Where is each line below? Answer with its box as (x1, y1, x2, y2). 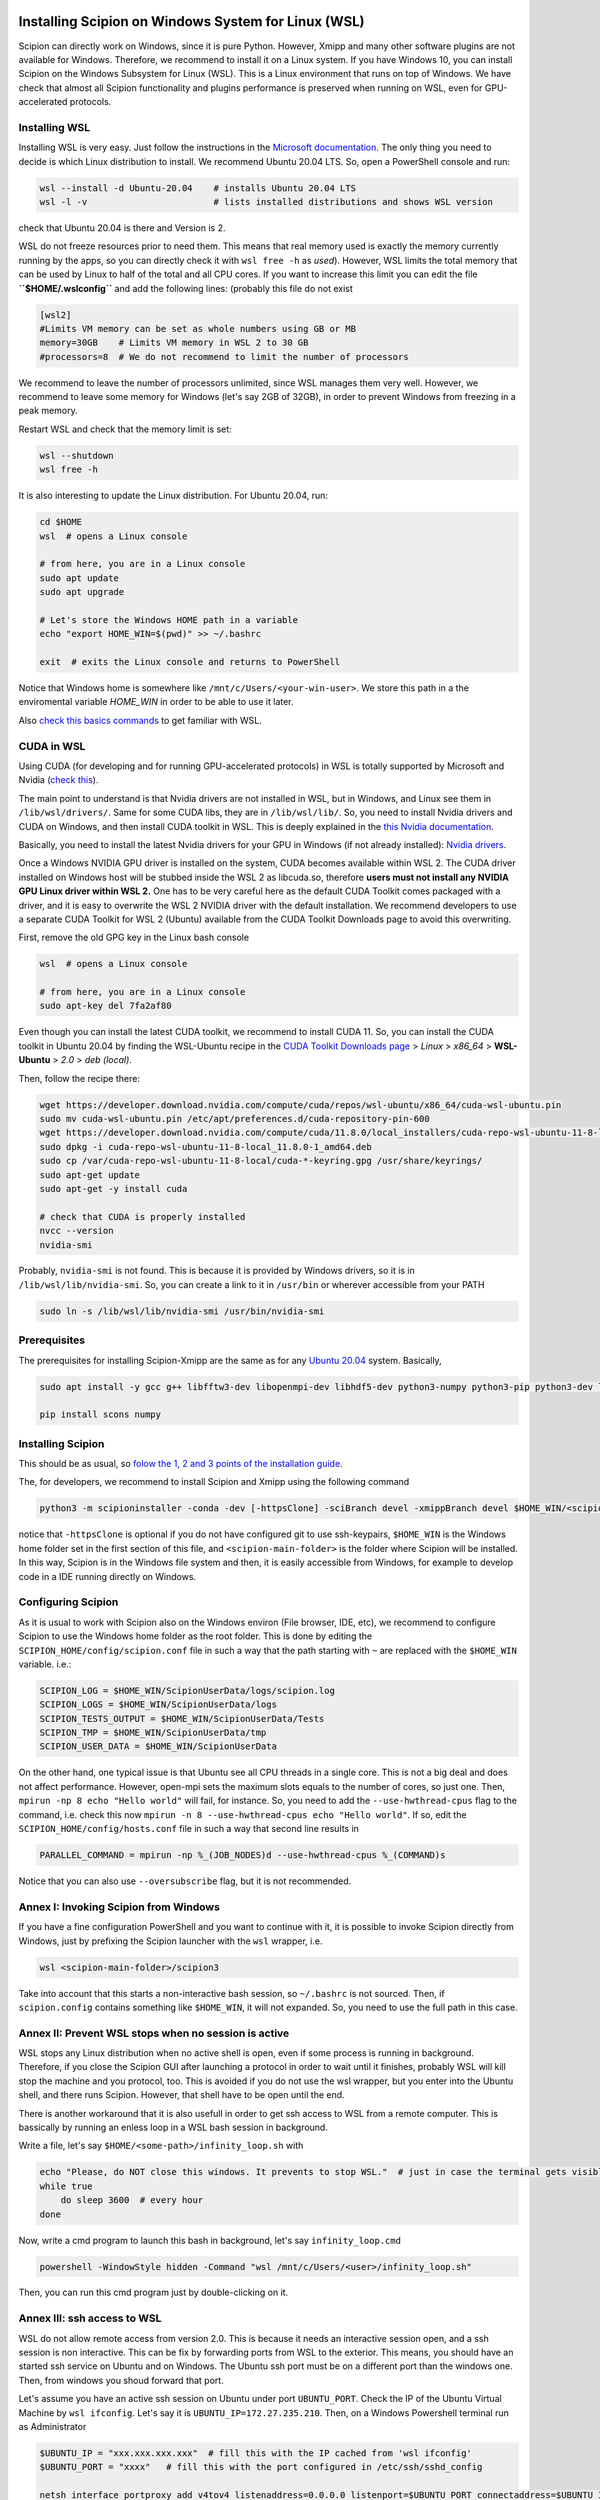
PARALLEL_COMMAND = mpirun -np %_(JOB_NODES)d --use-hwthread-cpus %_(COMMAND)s (39, 1850, 446, 1861)
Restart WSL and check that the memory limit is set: (18, 423, 232, 435)
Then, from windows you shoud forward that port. (18, 2374, 224, 2386)
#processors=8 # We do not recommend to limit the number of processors (39, 351, 409, 362)
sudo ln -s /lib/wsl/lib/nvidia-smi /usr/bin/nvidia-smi (39, 1305, 325, 1317)
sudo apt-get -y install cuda (39, 1183, 188, 1194)
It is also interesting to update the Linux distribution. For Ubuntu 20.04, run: (18, 490, 329, 502)
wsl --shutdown (39, 450, 114, 461)
